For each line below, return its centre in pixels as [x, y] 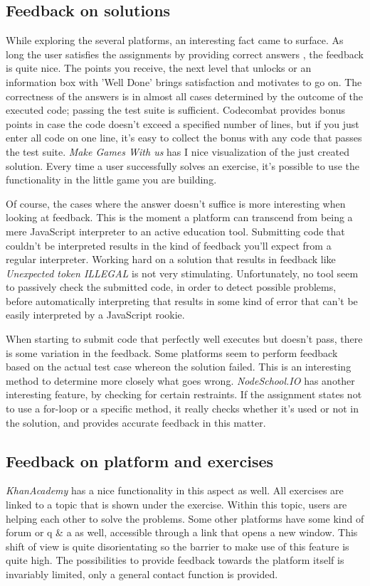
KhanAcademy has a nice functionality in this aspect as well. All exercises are [175, 490]
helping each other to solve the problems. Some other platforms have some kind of [185, 518]
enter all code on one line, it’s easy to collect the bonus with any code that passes [184, 138]
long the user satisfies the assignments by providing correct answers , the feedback [185, 54]
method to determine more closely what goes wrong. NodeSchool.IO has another [180, 380]
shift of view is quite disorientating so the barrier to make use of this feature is [178, 546]
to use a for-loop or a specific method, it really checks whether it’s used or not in [182, 409]
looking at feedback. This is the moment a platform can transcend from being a [179, 217]
